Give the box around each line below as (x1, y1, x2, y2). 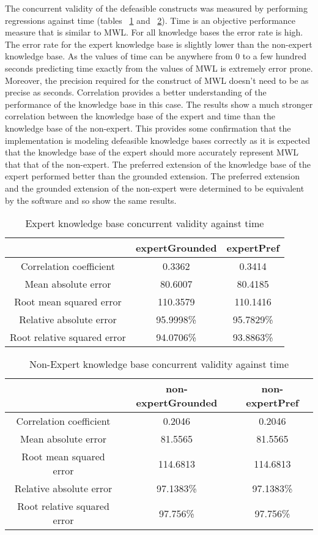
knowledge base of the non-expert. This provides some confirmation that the (5, 121, 291, 134)
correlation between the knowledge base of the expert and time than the (5, 110, 275, 122)
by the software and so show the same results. (5, 193, 177, 206)
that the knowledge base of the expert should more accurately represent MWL (5, 146, 299, 159)
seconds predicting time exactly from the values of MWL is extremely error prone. (5, 61, 313, 74)
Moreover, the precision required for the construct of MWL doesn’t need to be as (5, 73, 309, 86)
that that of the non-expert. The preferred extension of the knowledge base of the (5, 157, 311, 170)
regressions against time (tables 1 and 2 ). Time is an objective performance (5, 13, 296, 26)
